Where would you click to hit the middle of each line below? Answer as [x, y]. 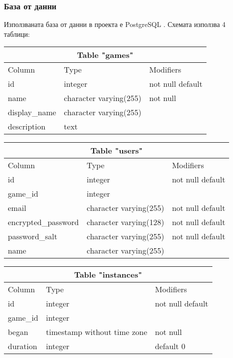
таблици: [17, 34]
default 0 [170, 346]
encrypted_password [43, 222]
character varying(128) [125, 222]
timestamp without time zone [97, 332]
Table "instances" [108, 275]
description [27, 127]
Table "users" [116, 151]
